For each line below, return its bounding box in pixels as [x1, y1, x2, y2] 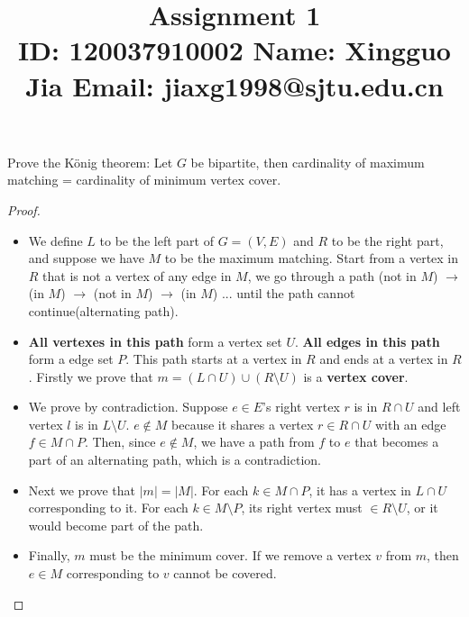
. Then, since [84, 432, 156, 451]
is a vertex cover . [303, 367, 409, 386]
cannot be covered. [173, 564, 277, 583]
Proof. [7, 200, 41, 219]
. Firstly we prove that [28, 367, 153, 386]
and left [418, 397, 461, 416]
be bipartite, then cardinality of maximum [190, 152, 425, 171]
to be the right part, [331, 231, 444, 250]
